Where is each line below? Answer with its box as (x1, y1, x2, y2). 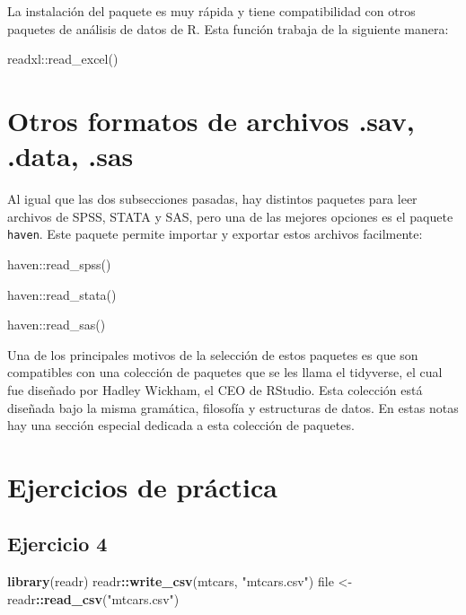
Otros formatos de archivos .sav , (7, 101, 415, 138)
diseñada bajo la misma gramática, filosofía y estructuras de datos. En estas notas (7, 398, 459, 417)
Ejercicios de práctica (7, 468, 277, 505)
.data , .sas (7, 137, 134, 174)
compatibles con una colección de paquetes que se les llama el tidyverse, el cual (7, 363, 443, 382)
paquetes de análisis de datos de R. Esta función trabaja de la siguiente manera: (7, 19, 449, 38)
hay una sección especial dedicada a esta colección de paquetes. (7, 416, 355, 435)
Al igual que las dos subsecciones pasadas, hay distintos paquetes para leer (7, 189, 418, 208)
